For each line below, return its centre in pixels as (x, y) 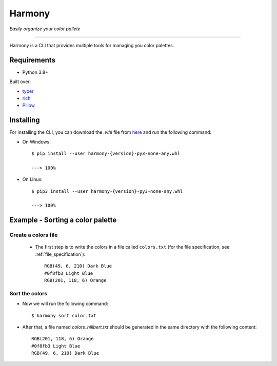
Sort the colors (28, 293)
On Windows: (36, 141)
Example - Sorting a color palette (63, 220)
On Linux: (33, 179)
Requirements (33, 60)
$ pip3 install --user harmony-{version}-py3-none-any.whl (107, 191)
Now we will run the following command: (65, 304)
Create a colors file (34, 235)
